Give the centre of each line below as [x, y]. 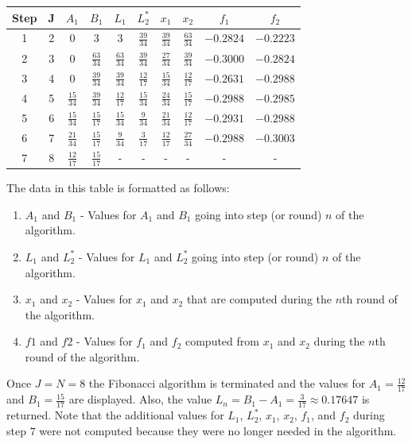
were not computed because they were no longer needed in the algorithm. [218, 430]
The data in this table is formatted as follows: [118, 188]
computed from [222, 341]
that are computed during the [259, 299]
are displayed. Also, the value [140, 399]
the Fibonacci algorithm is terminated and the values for [227, 383]
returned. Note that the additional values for [115, 415]
